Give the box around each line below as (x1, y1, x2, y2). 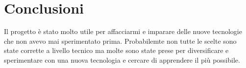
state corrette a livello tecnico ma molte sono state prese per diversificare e (4, 45, 229, 55)
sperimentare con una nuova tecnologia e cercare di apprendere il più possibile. (4, 54, 240, 65)
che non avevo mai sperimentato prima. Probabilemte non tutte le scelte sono (4, 35, 237, 46)
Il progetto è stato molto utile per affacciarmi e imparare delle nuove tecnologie (4, 26, 242, 36)
